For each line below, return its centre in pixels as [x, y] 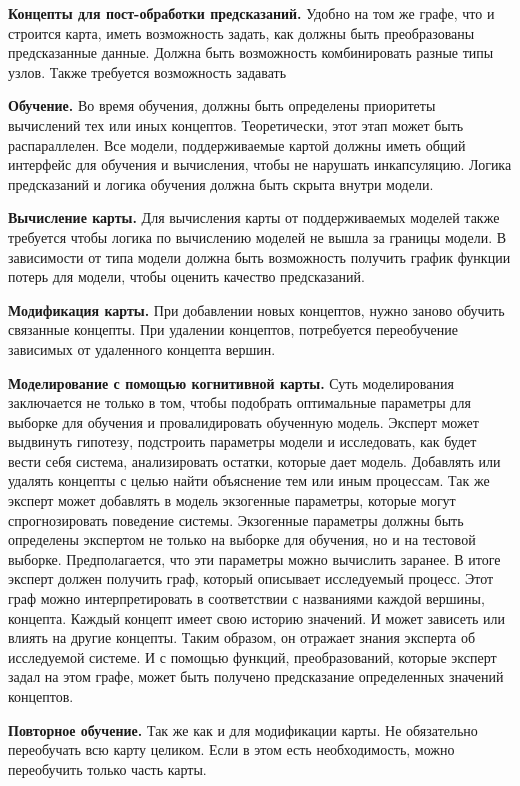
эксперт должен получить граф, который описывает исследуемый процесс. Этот [251, 578]
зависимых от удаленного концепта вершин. [142, 348]
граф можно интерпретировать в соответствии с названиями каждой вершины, [246, 598]
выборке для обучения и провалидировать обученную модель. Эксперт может [243, 421]
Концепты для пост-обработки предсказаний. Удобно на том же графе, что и [251, 13]
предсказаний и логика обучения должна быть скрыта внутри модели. [221, 183]
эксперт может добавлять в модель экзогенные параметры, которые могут [232, 500]
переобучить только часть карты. [107, 768]
